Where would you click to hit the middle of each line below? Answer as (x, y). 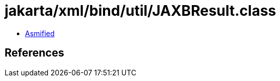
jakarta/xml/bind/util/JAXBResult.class (141, 11)
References (34, 53)
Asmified (40, 33)
